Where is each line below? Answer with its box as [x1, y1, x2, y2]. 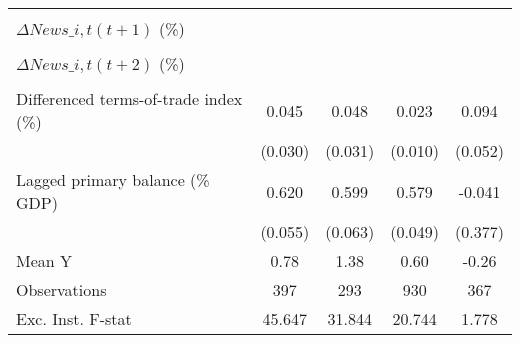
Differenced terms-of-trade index [16, 87, 243, 110]
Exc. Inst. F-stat [16, 307, 132, 330]
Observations [16, 278, 107, 301]
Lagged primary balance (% [16, 168, 210, 191]
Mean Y [16, 249, 73, 272]
